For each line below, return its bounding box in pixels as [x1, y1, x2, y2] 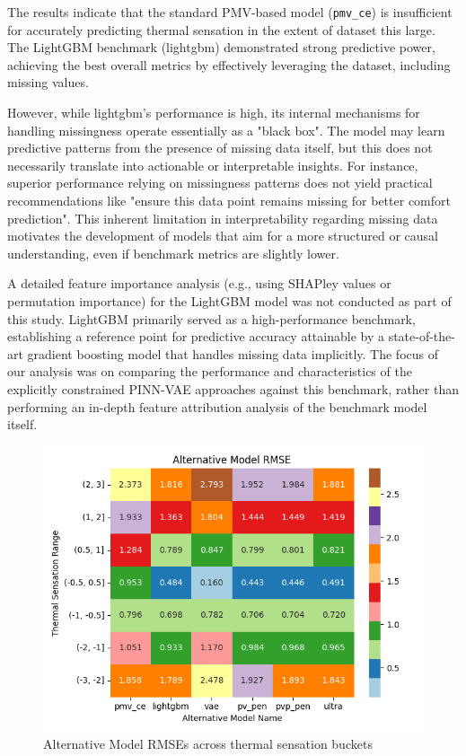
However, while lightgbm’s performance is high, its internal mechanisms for [7, 103, 420, 122]
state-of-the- [388, 327, 455, 346]
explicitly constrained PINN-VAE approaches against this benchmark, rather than [7, 379, 459, 398]
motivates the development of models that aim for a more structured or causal [7, 226, 438, 245]
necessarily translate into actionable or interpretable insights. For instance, [7, 155, 418, 174]
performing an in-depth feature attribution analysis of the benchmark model [7, 397, 427, 416]
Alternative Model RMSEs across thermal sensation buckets [43, 734, 373, 753]
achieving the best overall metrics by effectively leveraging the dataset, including [7, 55, 451, 74]
